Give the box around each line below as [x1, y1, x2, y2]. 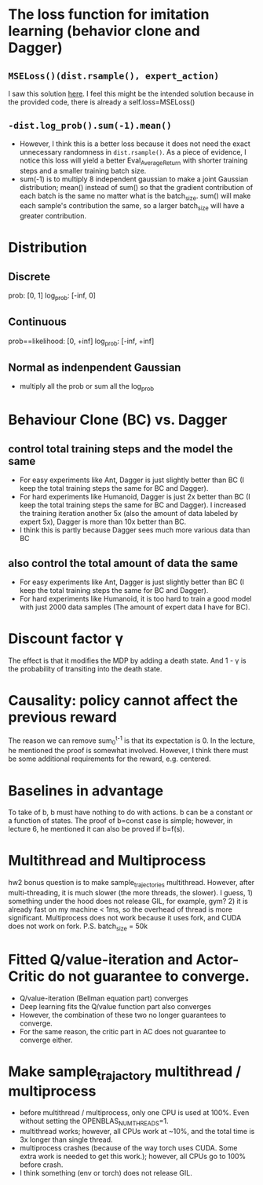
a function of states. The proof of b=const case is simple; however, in [8, 816, 233, 825]
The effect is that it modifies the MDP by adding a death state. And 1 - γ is [8, 656, 247, 665]
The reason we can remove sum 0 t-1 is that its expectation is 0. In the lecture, [8, 734, 255, 747]
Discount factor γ [8, 630, 124, 648]
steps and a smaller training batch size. [19, 166, 147, 175]
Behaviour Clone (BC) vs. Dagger [8, 411, 228, 429]
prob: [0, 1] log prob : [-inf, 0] [8, 291, 97, 302]
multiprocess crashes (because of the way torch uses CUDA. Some [19, 1143, 238, 1153]
